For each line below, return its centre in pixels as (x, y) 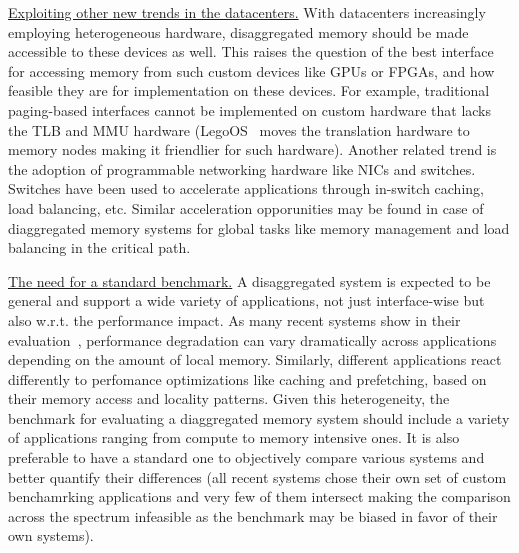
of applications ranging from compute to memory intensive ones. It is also (234, 437)
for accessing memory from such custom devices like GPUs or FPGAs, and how (251, 70)
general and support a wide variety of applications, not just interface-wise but (246, 300)
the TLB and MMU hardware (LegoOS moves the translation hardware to (239, 129)
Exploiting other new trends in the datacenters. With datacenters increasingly (247, 12)
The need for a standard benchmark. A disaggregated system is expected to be (249, 280)
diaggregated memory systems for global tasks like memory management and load (259, 227)
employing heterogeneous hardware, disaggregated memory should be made (238, 31)
